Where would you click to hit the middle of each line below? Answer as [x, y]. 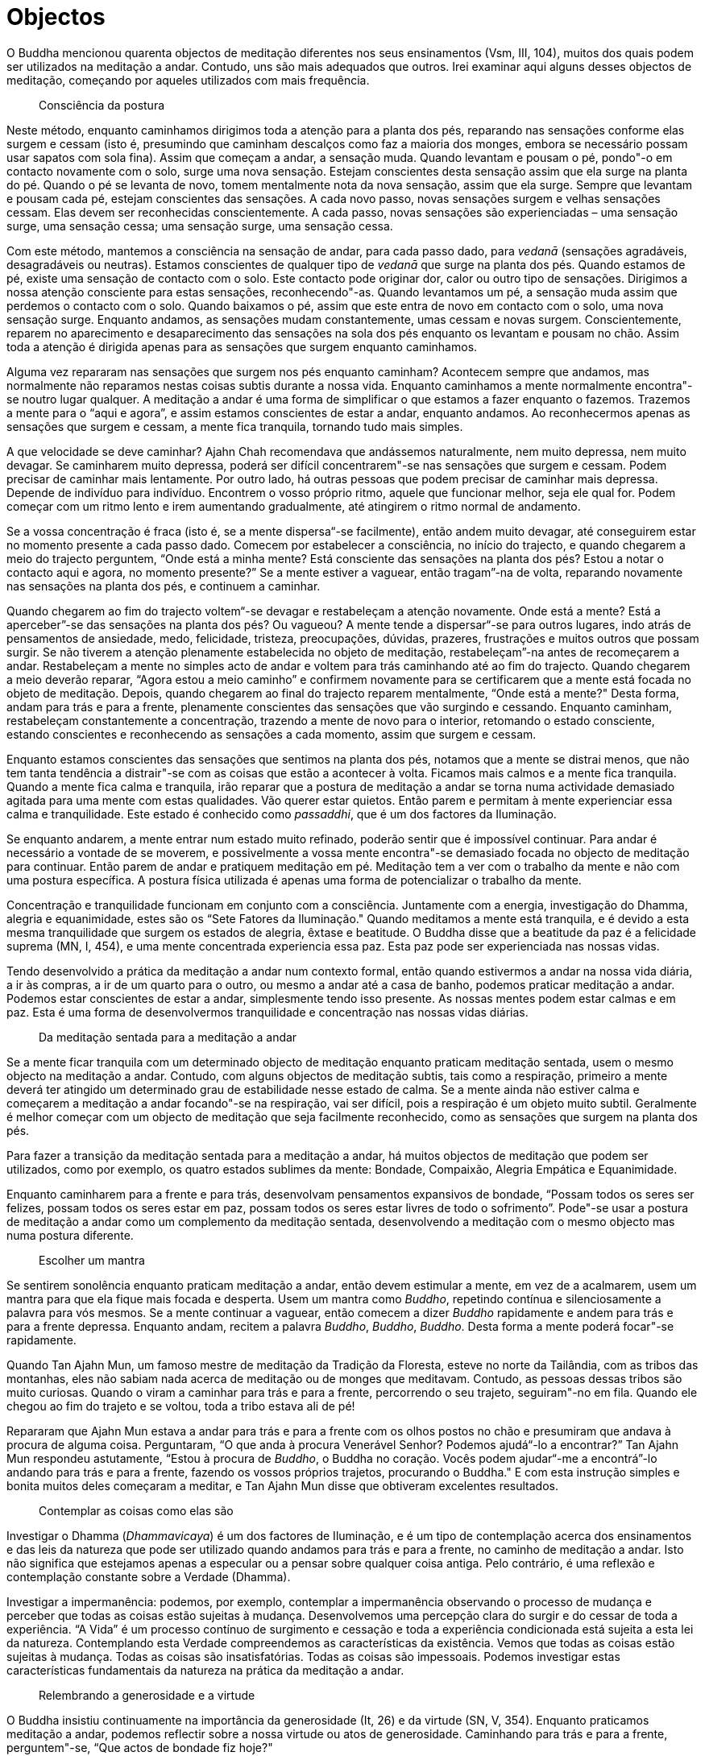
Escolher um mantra [92, 1260]
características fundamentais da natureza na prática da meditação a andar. [205, 1670]
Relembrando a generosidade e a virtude [147, 1695]
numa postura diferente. [70, 1235]
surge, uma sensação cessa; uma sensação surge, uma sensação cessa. [200, 226]
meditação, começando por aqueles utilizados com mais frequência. [188, 80]
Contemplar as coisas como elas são [136, 1510]
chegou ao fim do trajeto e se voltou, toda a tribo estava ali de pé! [181, 1406]
